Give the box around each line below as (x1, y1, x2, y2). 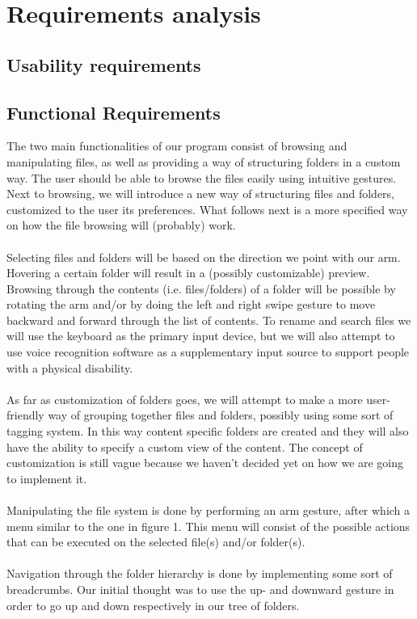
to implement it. (6, 470, 87, 486)
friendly (6, 406, 44, 423)
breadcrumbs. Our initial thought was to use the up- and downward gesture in (6, 580, 394, 597)
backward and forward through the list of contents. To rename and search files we (6, 311, 411, 328)
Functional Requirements (6, 99, 221, 124)
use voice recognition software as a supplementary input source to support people (6, 343, 410, 360)
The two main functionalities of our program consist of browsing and (6, 137, 347, 154)
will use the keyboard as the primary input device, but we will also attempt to (6, 327, 395, 344)
